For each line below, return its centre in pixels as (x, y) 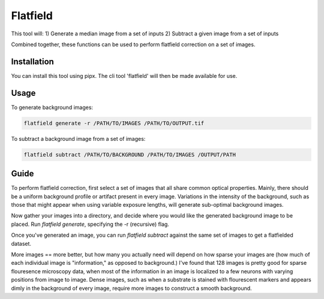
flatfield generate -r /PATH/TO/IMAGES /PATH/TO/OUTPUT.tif (114, 123)
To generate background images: (52, 107)
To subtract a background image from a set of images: (78, 138)
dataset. (21, 243)
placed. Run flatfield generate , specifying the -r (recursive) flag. (90, 224)
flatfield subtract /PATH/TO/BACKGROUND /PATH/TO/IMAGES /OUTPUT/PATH (130, 155)
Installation (32, 61)
